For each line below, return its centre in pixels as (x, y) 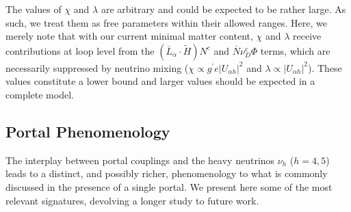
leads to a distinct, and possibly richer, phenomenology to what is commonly (167, 173)
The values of (34, 9)
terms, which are (295, 50)
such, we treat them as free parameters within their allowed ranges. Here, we (166, 22)
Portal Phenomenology (88, 131)
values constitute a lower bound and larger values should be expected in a (160, 81)
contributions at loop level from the (80, 50)
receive (307, 36)
